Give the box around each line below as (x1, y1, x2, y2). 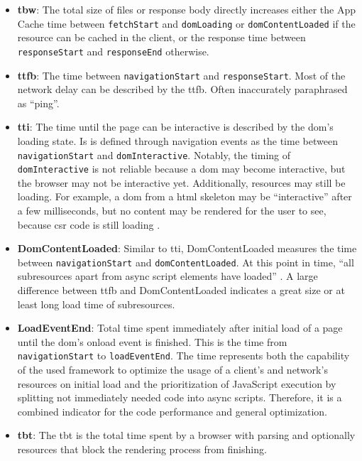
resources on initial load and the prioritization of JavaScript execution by (17, 376, 336, 391)
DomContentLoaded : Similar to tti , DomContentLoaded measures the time (17, 241, 357, 256)
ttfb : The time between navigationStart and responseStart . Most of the (17, 67, 346, 82)
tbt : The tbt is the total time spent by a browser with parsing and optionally (17, 428, 356, 443)
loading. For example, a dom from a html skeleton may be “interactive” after (17, 189, 352, 204)
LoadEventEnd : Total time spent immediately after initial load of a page (17, 320, 343, 335)
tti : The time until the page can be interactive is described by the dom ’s (17, 119, 334, 134)
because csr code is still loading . (17, 217, 160, 232)
